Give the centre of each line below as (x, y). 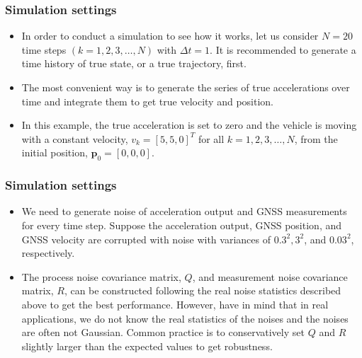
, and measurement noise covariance (270, 276)
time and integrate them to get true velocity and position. (148, 101)
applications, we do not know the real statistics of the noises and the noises (185, 318)
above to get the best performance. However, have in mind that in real (175, 304)
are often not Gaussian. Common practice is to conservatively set (163, 332)
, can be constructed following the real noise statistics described (203, 290)
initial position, (55, 152)
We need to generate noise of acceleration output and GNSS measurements (184, 211)
